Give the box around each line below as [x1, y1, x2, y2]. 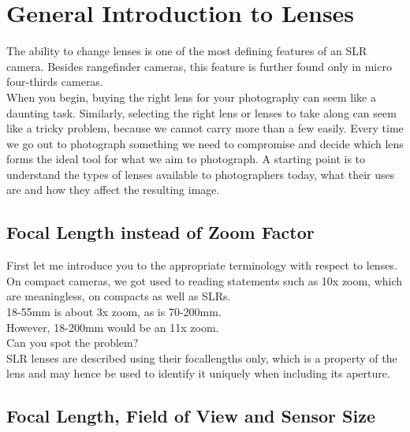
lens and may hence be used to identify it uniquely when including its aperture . [6, 365, 390, 382]
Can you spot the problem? [6, 334, 139, 351]
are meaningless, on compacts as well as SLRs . [6, 288, 231, 304]
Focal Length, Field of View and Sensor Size [6, 404, 375, 428]
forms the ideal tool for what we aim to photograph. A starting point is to [6, 151, 366, 167]
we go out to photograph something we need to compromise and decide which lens [6, 135, 404, 151]
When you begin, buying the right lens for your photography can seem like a [6, 88, 376, 105]
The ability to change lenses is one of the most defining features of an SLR [6, 43, 367, 59]
